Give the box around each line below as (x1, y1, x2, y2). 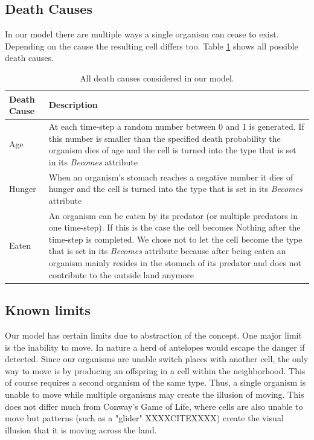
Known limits (5, 301, 91, 319)
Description (48, 98, 98, 111)
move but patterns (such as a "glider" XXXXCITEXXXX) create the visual (5, 412, 284, 424)
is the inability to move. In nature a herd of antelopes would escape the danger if (5, 340, 305, 353)
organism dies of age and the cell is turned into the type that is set (48, 144, 296, 156)
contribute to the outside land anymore (48, 268, 194, 281)
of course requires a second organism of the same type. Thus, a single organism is (5, 376, 306, 389)
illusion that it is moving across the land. (5, 423, 157, 436)
